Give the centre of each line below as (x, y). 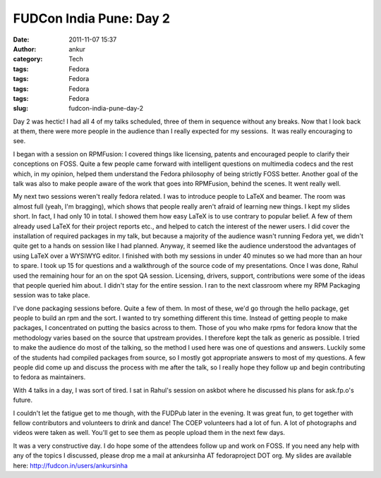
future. (23, 400)
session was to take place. (52, 295)
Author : (25, 49)
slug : (20, 109)
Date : (21, 39)
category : (28, 59)
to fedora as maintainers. (49, 377)
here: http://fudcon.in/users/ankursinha (71, 465)
